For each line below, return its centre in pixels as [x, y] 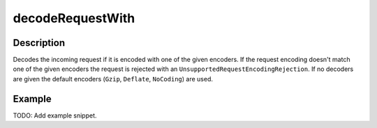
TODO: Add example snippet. [55, 115]
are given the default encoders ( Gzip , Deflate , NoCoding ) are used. [113, 79]
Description [39, 43]
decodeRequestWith [74, 18]
